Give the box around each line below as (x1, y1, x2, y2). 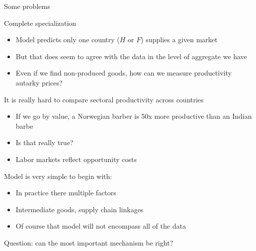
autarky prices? (15, 77, 63, 87)
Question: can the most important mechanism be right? (4, 237, 173, 248)
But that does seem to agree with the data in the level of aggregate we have (15, 51, 247, 61)
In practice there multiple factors (15, 187, 116, 198)
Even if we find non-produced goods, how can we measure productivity (15, 68, 232, 78)
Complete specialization (4, 17, 77, 28)
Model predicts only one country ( (15, 34, 120, 45)
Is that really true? (15, 137, 74, 148)
